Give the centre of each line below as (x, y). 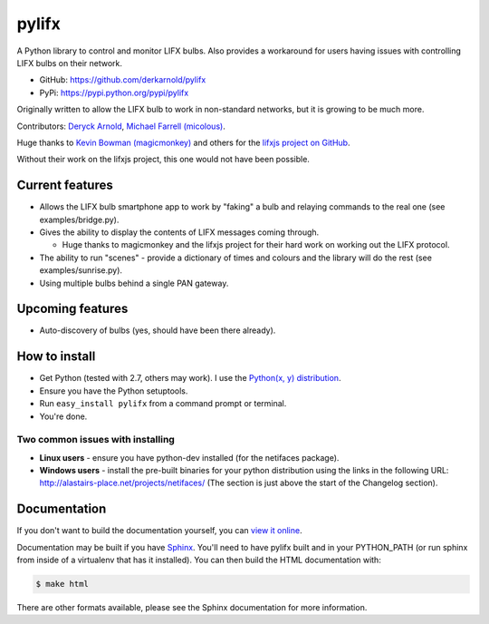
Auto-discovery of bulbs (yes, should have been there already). (158, 330)
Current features (65, 185)
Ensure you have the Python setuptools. (114, 391)
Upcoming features (72, 309)
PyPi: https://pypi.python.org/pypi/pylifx (114, 93)
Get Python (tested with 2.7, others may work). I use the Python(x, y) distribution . (190, 378)
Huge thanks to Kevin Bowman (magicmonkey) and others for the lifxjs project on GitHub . (183, 142)
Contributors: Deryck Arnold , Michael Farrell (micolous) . (121, 126)
